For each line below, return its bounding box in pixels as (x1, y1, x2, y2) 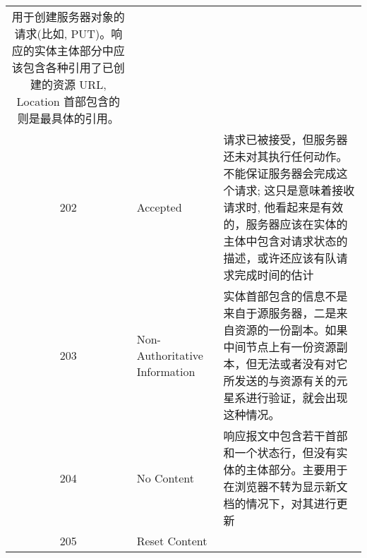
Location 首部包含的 (16, 93, 121, 109)
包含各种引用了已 (23, 59, 114, 75)
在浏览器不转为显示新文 (223, 478, 348, 495)
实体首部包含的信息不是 (223, 288, 348, 304)
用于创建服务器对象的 (11, 8, 125, 25)
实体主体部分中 (34, 42, 114, 59)
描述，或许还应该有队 (223, 250, 337, 266)
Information (136, 363, 195, 380)
